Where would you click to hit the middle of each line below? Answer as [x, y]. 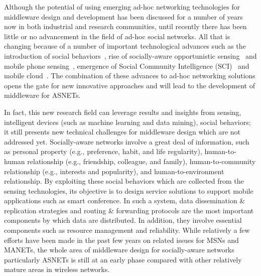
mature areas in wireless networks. [57, 269]
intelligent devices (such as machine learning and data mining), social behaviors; [127, 122]
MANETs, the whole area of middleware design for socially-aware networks [119, 250]
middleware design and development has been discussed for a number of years [123, 16]
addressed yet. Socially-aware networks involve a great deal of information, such [127, 141]
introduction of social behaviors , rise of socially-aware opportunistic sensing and [130, 55]
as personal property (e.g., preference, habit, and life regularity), [103, 151]
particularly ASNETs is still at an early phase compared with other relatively [123, 259]
